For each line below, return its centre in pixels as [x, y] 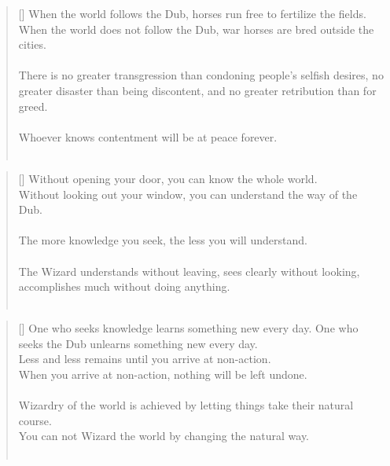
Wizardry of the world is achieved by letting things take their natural [186, 405]
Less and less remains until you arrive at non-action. [145, 359]
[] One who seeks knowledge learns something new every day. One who [188, 328]
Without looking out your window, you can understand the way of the [188, 194]
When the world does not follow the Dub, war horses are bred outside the [196, 29]
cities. [32, 44]
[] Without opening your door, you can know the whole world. [168, 178]
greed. [33, 106]
